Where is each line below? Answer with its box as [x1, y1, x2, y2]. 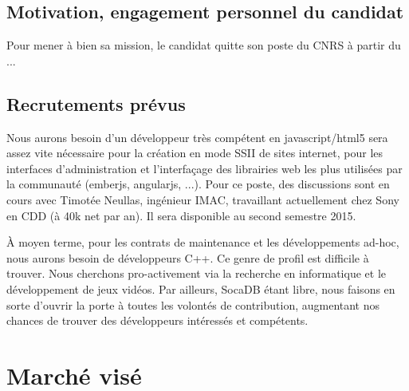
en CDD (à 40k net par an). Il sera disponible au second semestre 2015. [6, 207, 356, 223]
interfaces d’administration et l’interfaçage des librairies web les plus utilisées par [6, 160, 403, 176]
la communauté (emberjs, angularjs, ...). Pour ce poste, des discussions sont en [6, 176, 390, 192]
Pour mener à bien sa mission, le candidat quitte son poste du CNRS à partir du [6, 37, 401, 53]
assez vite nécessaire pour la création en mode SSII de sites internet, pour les [6, 144, 383, 161]
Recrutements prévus [6, 91, 186, 116]
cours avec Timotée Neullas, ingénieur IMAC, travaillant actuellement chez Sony [6, 191, 399, 207]
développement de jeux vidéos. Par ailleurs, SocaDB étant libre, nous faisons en [6, 280, 395, 297]
